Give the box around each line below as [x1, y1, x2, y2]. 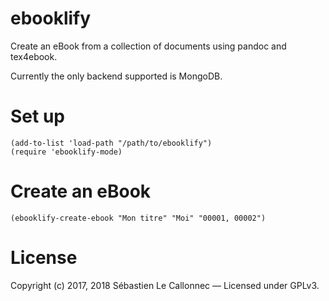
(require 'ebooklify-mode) [10, 147, 123, 157]
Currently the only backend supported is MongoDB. [10, 70, 223, 82]
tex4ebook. [10, 50, 58, 62]
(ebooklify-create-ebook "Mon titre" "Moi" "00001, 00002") [10, 213, 267, 223]
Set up [10, 105, 65, 128]
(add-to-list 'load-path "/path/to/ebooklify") [10, 138, 213, 148]
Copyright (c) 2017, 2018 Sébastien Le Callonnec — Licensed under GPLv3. [10, 279, 320, 291]
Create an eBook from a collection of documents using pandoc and [10, 40, 287, 52]
